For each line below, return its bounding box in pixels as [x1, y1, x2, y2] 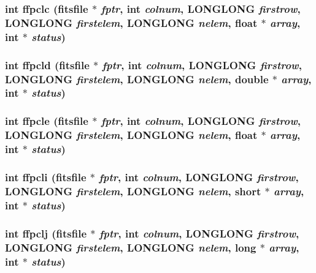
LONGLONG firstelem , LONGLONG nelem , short [5, 183, 261, 198]
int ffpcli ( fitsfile [5, 169, 87, 184]
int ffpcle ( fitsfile [5, 113, 88, 129]
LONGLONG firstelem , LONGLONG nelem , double [5, 71, 269, 86]
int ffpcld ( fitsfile [5, 57, 90, 72]
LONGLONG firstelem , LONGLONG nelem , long [5, 239, 256, 255]
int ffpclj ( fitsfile [5, 225, 87, 241]
